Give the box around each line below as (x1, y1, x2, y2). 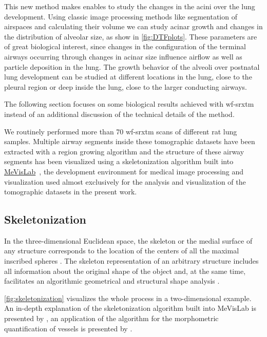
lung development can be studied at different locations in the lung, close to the (4, 71, 252, 82)
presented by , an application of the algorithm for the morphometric (4, 313, 219, 324)
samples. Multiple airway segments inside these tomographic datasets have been (4, 136, 255, 147)
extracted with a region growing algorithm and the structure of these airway (4, 146, 244, 156)
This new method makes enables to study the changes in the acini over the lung (4, 1, 255, 11)
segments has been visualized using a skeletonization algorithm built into (4, 156, 234, 167)
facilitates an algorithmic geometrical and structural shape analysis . (4, 275, 220, 286)
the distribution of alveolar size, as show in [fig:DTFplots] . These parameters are (4, 31, 257, 42)
